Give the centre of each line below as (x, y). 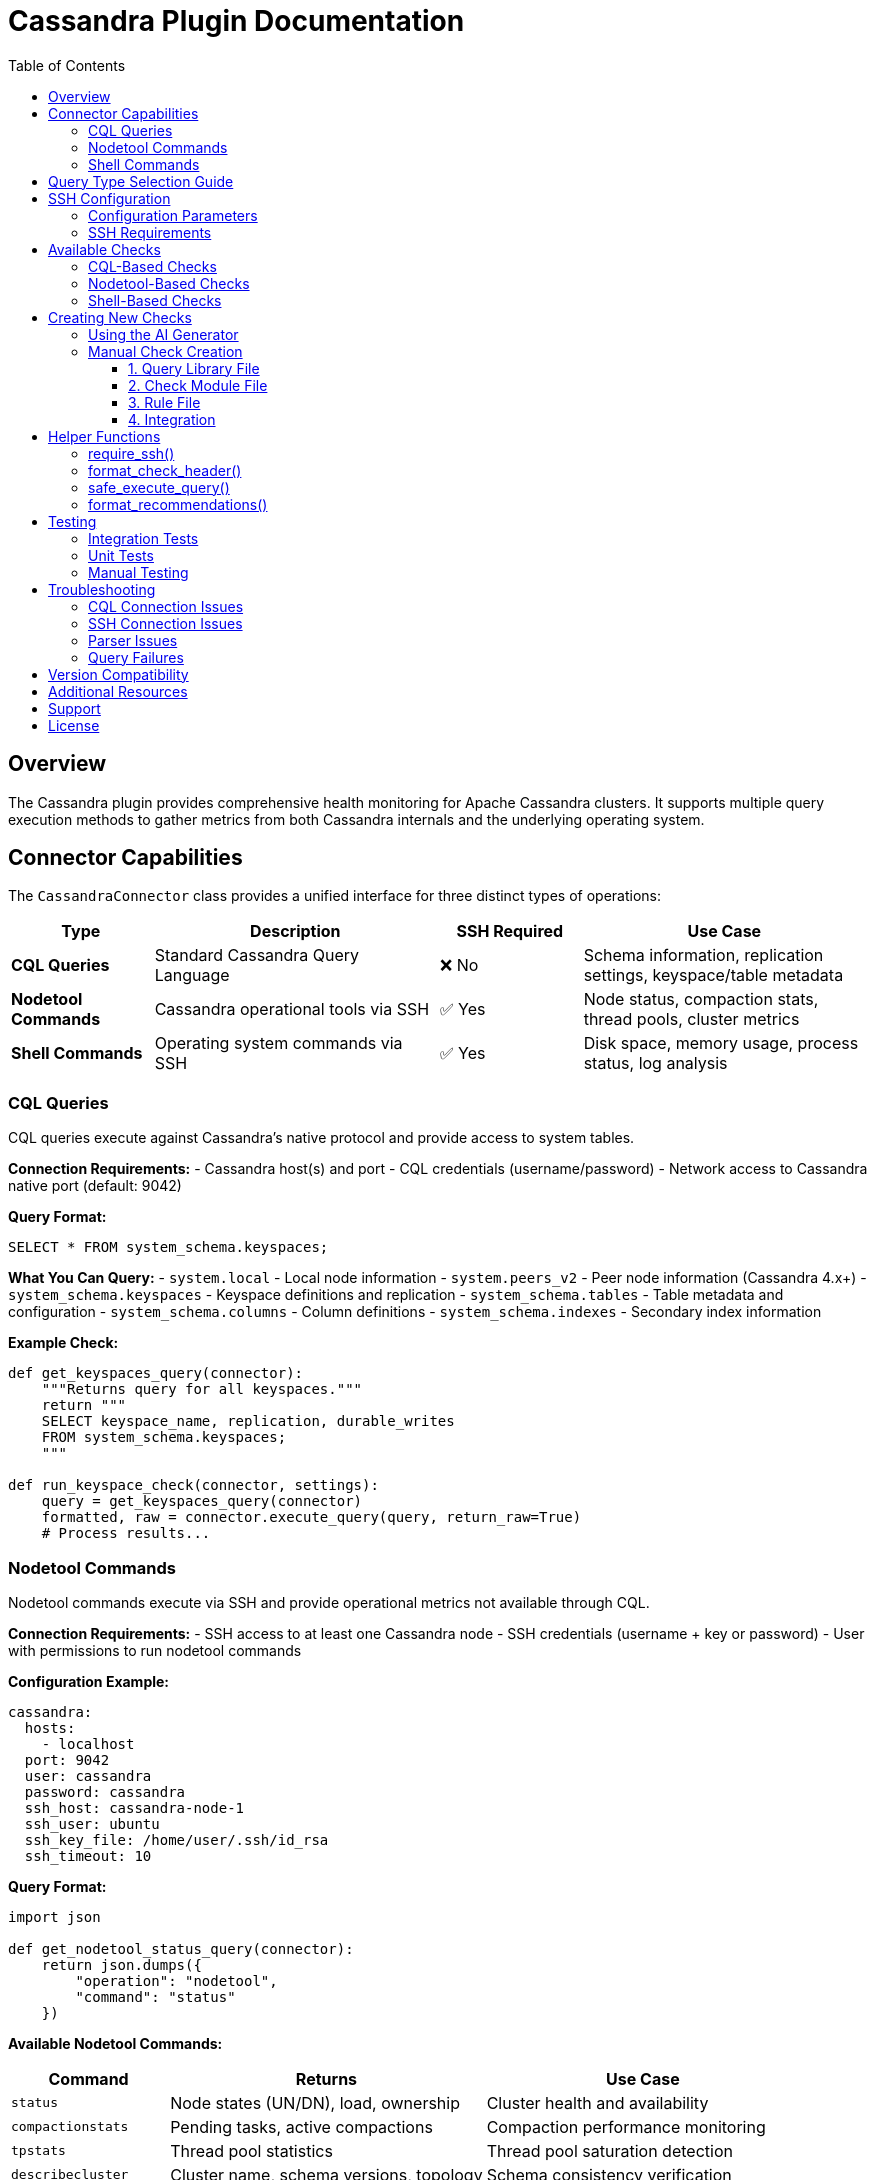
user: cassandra (88, 1775)
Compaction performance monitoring (626, 2126)
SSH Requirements (150, 232)
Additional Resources (118, 691)
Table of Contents (67, 65)
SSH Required (510, 931)
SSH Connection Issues (165, 623)
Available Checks (104, 249)
